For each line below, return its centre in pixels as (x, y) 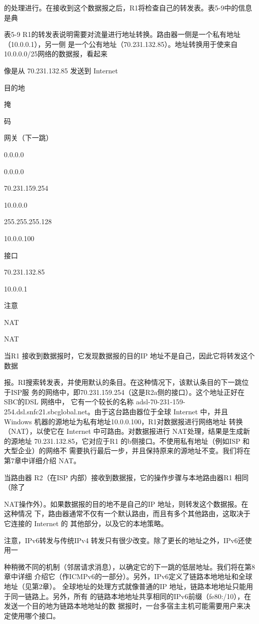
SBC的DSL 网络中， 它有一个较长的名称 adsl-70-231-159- (95, 402)
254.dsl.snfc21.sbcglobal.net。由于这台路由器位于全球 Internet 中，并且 (116, 412)
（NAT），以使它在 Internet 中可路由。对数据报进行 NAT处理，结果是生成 (124, 431)
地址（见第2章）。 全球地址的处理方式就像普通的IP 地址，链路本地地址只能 (125, 586)
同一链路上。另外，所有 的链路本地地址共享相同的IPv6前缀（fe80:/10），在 (131, 596)
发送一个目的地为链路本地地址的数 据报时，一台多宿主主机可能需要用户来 (124, 606)
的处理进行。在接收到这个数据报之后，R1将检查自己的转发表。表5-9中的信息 (128, 7)
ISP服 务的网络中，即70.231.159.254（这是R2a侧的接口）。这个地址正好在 (128, 392)
